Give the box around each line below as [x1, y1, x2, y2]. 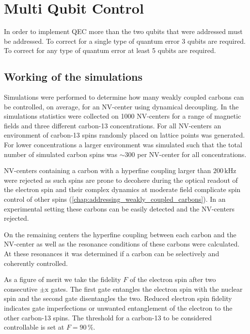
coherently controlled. [4, 258, 68, 268]
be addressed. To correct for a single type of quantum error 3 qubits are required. [4, 35, 246, 46]
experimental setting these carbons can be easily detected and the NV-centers [4, 203, 235, 213]
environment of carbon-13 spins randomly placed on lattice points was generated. [4, 130, 245, 140]
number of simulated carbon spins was [4, 149, 118, 159]
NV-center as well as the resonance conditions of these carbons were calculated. [4, 239, 240, 249]
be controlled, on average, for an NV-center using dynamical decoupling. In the [4, 101, 239, 111]
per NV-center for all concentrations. [137, 149, 247, 159]
